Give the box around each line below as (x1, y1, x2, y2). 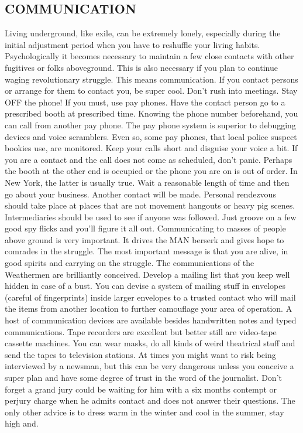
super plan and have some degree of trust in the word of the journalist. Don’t (5, 371, 282, 384)
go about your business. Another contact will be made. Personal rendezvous (5, 187, 276, 200)
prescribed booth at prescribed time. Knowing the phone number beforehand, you (5, 107, 298, 120)
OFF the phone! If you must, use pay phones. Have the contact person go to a (5, 96, 285, 108)
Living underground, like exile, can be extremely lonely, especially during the (5, 27, 281, 39)
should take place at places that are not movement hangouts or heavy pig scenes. (5, 199, 295, 212)
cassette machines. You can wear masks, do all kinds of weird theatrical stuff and (5, 337, 295, 349)
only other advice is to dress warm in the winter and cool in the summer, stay (5, 405, 284, 418)
